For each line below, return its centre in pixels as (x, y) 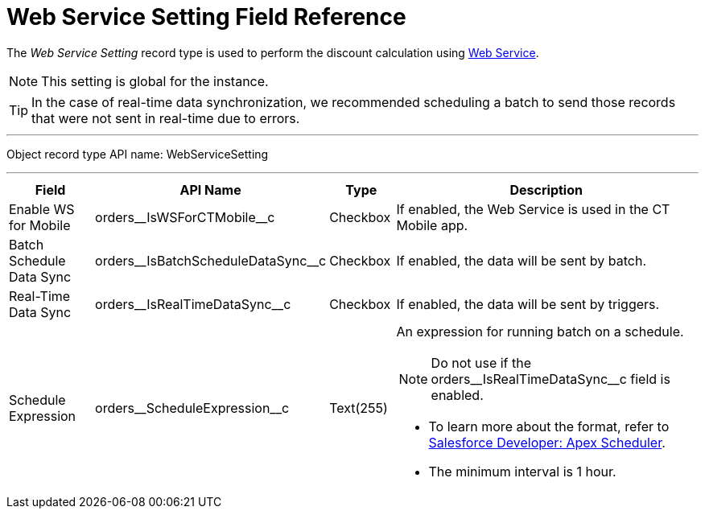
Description (546, 190)
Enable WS (42, 209)
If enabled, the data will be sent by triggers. (528, 304)
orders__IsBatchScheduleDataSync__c (211, 260)
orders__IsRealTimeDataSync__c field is (550, 379)
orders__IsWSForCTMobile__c (185, 217)
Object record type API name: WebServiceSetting (138, 154)
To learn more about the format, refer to (549, 426)
